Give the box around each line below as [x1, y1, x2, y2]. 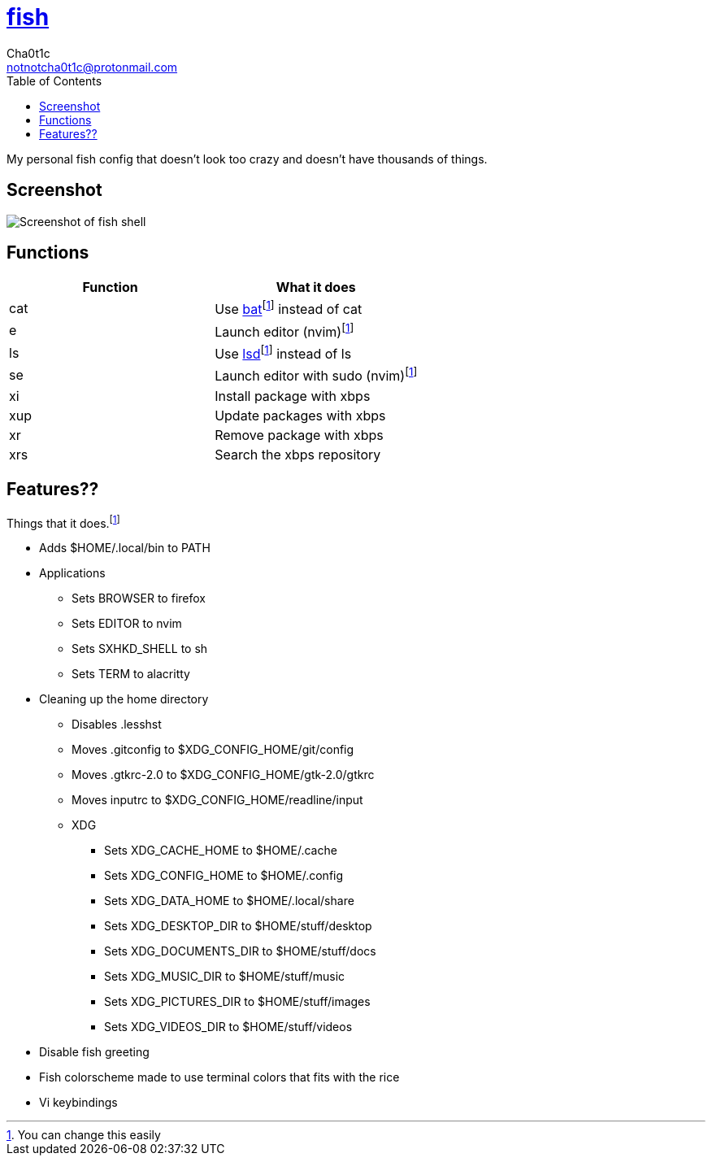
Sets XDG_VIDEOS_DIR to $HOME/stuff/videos [104, 1020, 353, 1034]
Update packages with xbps [215, 407, 386, 424]
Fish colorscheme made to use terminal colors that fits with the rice [39, 1070, 400, 1085]
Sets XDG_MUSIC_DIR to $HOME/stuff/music [104, 969, 345, 984]
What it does [276, 279, 356, 296]
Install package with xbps [215, 387, 371, 404]
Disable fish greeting [39, 1045, 150, 1060]
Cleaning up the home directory [39, 692, 209, 707]
